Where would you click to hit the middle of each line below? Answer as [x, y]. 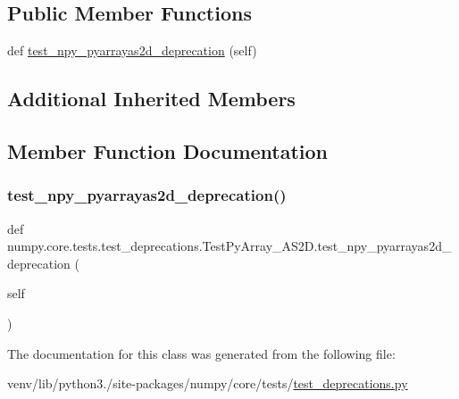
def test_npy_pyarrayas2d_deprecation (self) [132, 50]
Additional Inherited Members [151, 99]
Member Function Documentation [168, 150]
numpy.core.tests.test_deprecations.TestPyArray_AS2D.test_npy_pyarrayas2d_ [229, 246]
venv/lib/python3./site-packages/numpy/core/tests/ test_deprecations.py [208, 383]
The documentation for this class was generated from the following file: [201, 353]
